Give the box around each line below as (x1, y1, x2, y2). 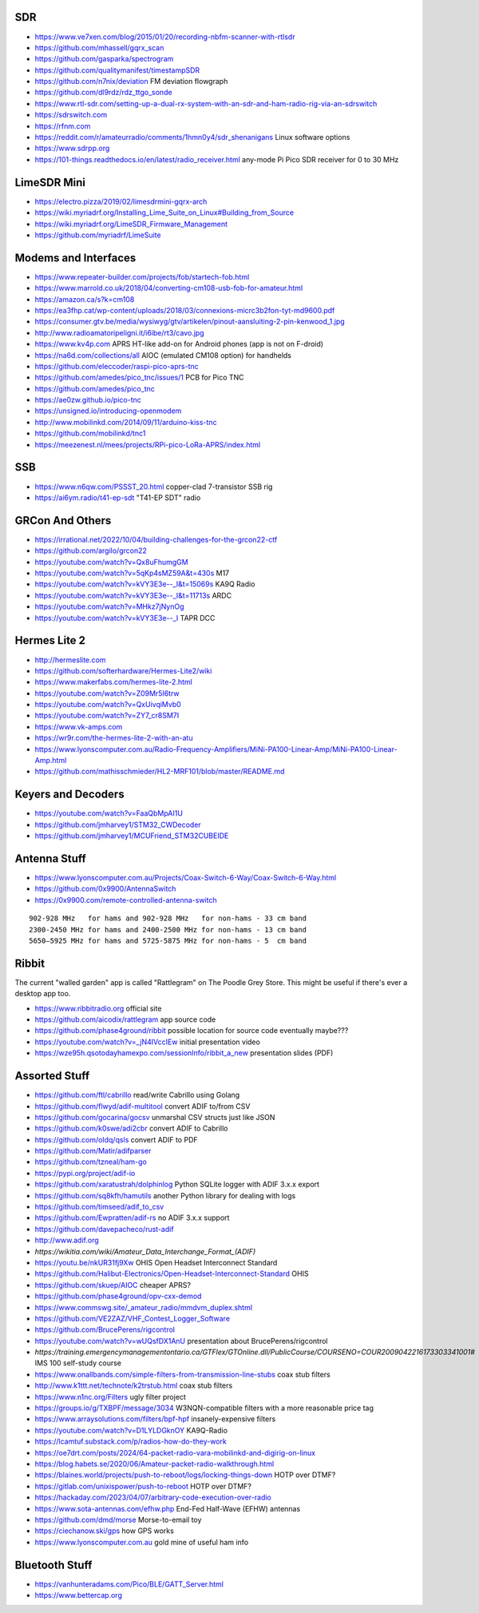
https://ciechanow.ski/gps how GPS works (34, 1526, 175, 1536)
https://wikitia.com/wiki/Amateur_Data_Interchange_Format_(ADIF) (34, 1246, 256, 1256)
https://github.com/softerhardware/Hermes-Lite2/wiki (34, 665, 212, 675)
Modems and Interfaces (14, 251, 137, 264)
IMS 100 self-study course (34, 1358, 121, 1368)
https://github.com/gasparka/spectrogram (34, 54, 174, 64)
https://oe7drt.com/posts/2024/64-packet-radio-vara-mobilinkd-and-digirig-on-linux (34, 1448, 315, 1457)
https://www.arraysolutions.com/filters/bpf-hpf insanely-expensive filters (34, 1414, 276, 1424)
